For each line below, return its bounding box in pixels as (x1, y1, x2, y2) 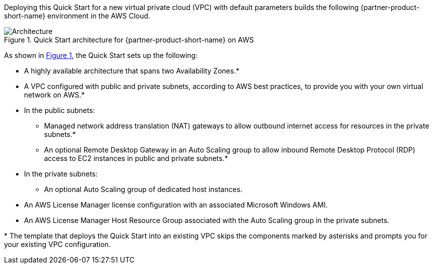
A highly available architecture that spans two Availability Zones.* (24, 66, 240, 75)
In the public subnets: (24, 106, 95, 114)
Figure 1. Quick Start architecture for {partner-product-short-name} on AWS (4, 35, 254, 44)
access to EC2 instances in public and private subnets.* (44, 154, 228, 162)
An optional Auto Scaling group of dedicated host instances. (44, 185, 243, 193)
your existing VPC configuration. (4, 240, 111, 248)
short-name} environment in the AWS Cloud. (4, 11, 151, 20)
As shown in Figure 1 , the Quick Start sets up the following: (4, 51, 198, 59)
